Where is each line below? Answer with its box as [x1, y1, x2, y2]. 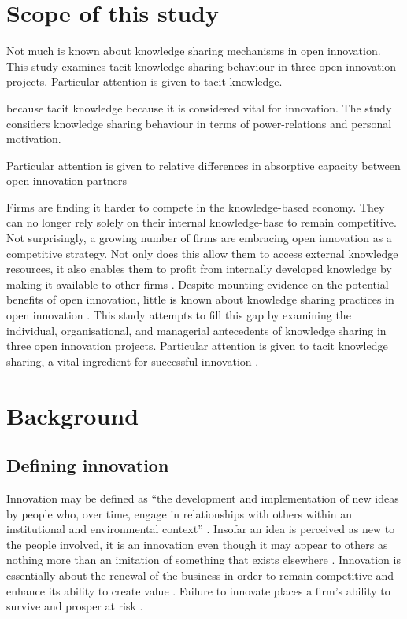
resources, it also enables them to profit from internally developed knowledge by [6, 260, 392, 277]
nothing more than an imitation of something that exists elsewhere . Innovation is [6, 551, 401, 568]
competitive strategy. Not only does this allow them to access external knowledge [6, 245, 398, 261]
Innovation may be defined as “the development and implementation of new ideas [6, 489, 399, 506]
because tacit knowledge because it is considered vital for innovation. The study [6, 99, 392, 116]
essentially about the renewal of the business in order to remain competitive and [6, 566, 394, 583]
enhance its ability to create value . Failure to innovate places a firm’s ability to [6, 582, 390, 599]
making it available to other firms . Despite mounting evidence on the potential [6, 275, 389, 292]
